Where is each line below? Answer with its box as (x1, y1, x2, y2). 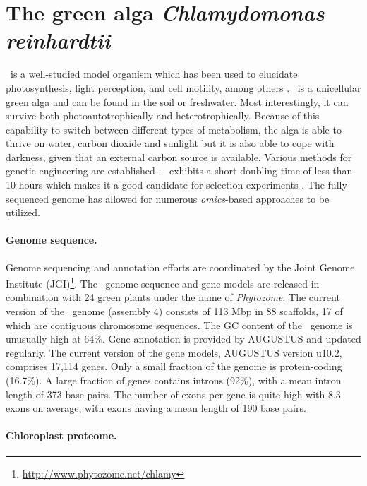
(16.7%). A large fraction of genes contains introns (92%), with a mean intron (6, 373, 342, 388)
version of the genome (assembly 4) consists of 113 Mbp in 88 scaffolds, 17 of (6, 304, 343, 319)
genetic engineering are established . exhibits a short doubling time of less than (6, 163, 353, 178)
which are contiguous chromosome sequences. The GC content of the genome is (6, 317, 353, 332)
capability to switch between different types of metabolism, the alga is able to (6, 121, 342, 136)
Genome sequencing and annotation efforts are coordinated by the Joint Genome (6, 259, 355, 274)
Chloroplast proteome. (6, 428, 117, 443)
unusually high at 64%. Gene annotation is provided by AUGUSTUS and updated (6, 331, 361, 346)
